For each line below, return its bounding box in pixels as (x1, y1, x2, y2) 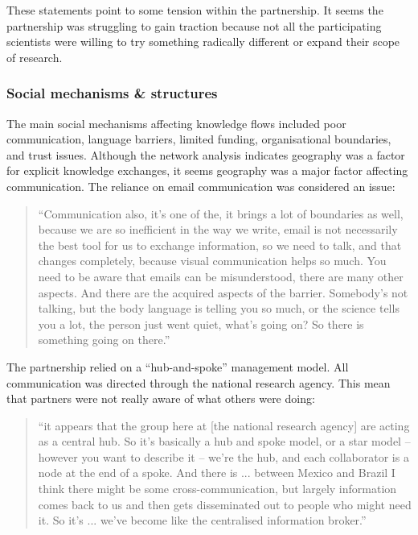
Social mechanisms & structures (6, 83, 218, 103)
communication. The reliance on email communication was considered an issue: (6, 177, 395, 194)
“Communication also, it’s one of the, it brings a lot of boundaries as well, (38, 205, 404, 222)
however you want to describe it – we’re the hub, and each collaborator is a (38, 448, 409, 465)
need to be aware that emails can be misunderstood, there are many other (38, 267, 404, 284)
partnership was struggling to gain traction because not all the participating (6, 17, 382, 34)
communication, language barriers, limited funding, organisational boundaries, (6, 131, 391, 147)
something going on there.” (38, 331, 170, 348)
